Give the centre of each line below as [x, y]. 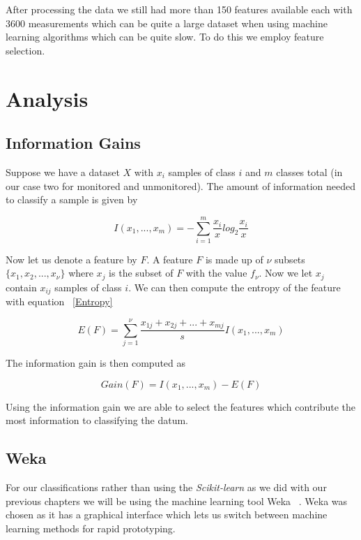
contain [21, 287]
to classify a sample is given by [72, 199]
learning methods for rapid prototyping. [91, 528]
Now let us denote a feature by [71, 259]
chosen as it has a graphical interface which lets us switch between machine [167, 515]
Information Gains [73, 143]
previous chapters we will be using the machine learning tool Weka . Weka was [177, 501]
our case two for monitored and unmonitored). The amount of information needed [180, 185]
